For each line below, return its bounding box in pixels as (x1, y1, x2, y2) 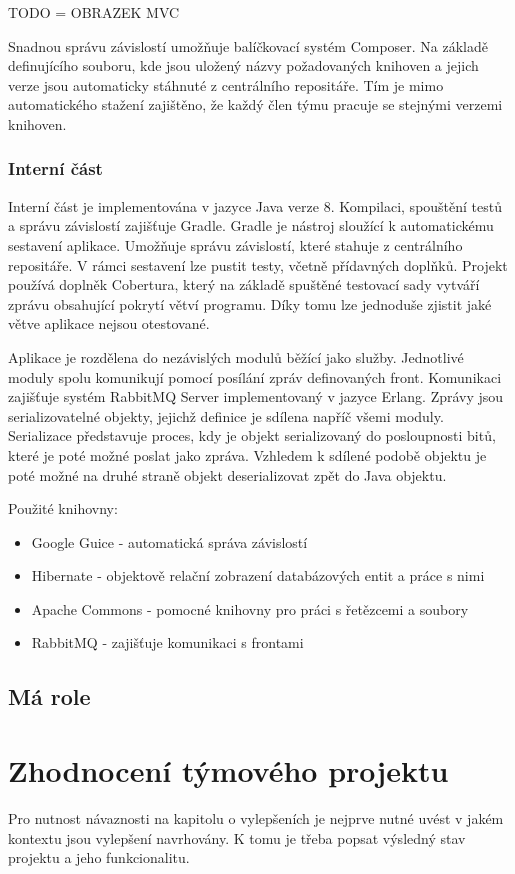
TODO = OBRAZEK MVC (8, 2, 180, 22)
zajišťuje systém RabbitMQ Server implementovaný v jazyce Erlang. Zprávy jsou (8, 386, 504, 407)
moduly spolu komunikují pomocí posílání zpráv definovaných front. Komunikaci (8, 366, 502, 387)
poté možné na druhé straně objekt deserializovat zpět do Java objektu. (8, 464, 447, 485)
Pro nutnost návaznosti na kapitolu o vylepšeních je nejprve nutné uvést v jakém (8, 807, 504, 828)
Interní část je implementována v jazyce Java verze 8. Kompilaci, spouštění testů (8, 195, 503, 216)
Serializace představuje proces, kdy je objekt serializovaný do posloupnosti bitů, (8, 425, 496, 446)
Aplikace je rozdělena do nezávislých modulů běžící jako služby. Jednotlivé (8, 346, 464, 367)
